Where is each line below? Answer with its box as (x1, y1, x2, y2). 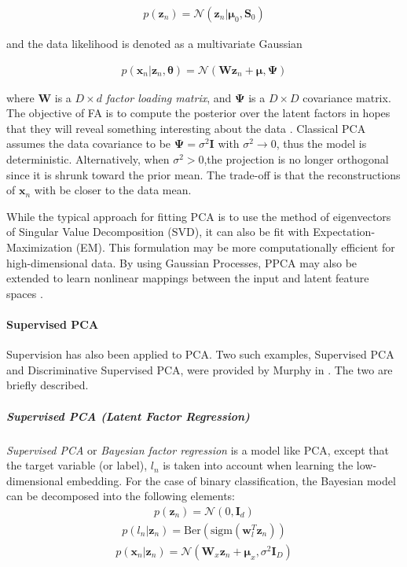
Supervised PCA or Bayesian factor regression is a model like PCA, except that (6, 441, 389, 458)
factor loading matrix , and (105, 89, 232, 105)
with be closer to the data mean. (34, 182, 192, 198)
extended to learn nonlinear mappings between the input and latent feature (6, 270, 369, 286)
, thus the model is (276, 135, 367, 152)
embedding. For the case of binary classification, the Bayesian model (67, 472, 396, 488)
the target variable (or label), (6, 457, 148, 473)
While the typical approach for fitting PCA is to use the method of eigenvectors (6, 208, 391, 224)
